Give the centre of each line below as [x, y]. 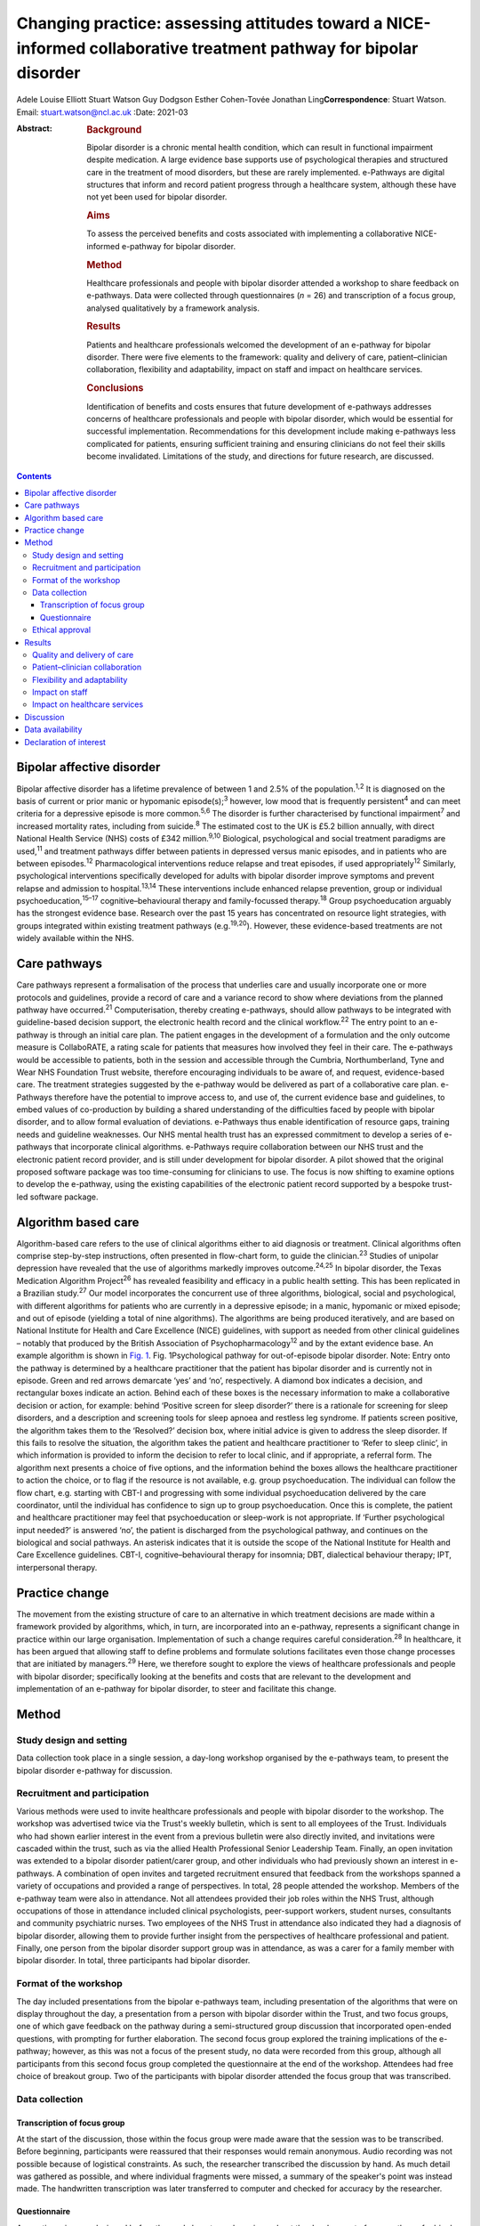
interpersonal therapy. [57, 1567]
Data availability [53, 729]
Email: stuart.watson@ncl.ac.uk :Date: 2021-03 [102, 112]
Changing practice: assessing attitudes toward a [200, 23]
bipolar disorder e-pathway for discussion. [94, 1770]
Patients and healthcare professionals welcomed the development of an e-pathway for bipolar [259, 345]
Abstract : [34, 128]
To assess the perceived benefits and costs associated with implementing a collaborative [250, 234]
